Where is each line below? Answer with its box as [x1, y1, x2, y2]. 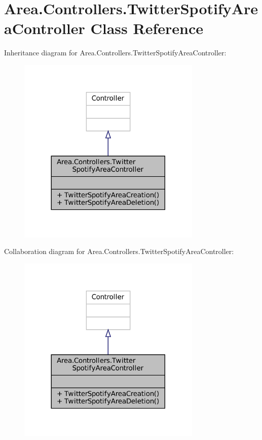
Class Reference [90, 18, 204, 39]
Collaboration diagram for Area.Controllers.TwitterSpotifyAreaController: [4, 246, 234, 257]
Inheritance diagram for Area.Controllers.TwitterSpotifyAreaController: [4, 47, 227, 58]
